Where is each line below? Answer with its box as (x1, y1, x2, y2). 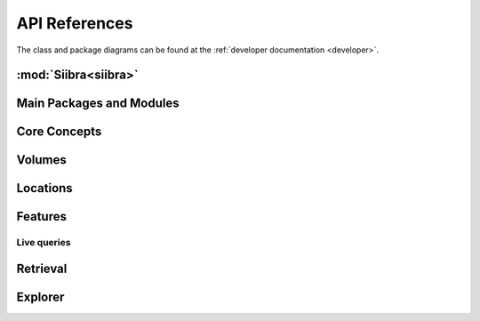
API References (16, 13, 133, 33)
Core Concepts (16, 124, 102, 140)
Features (16, 209, 67, 224)
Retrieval (16, 261, 68, 277)
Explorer (16, 290, 65, 305)
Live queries (16, 237, 71, 249)
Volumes (16, 152, 67, 168)
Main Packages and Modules (16, 96, 180, 111)
